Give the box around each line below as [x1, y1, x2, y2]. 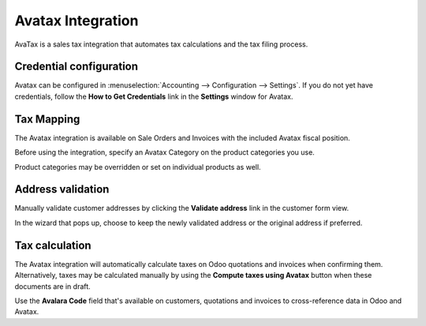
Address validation [14, 182, 110, 197]
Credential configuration [14, 60, 138, 73]
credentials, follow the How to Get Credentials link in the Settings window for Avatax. [14, 92, 293, 101]
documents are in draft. [14, 281, 91, 291]
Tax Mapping [14, 112, 80, 126]
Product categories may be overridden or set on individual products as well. [14, 162, 261, 171]
